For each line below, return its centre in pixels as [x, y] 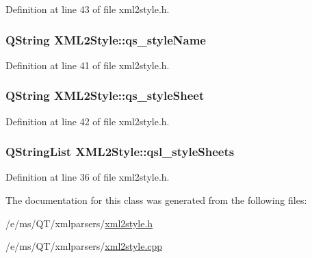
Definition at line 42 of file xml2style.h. [88, 121]
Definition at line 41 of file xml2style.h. [88, 65]
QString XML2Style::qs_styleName [106, 39]
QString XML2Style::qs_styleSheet [105, 95]
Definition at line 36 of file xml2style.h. [88, 177]
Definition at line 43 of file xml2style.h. [88, 9]
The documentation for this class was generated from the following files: [156, 200]
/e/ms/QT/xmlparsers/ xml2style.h [79, 223]
